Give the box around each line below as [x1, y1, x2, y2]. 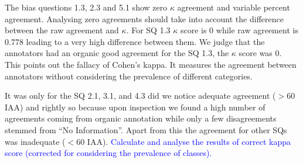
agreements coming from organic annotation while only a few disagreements [5, 112, 277, 124]
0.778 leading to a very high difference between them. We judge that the [5, 35, 265, 47]
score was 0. [239, 47, 282, 59]
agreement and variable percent [177, 1, 290, 13]
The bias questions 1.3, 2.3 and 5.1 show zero [5, 1, 168, 13]
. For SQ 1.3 [126, 24, 171, 36]
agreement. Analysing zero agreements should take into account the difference [5, 12, 284, 25]
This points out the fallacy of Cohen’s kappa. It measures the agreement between [5, 58, 297, 70]
